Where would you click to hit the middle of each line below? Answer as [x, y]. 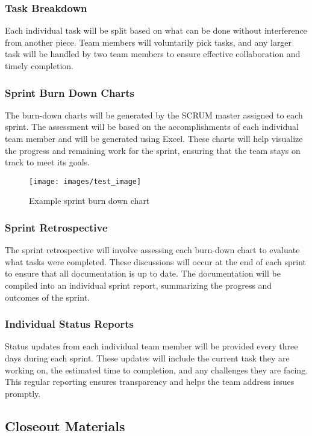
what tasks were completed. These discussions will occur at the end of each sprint [155, 261]
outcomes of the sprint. [47, 297]
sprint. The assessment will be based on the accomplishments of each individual [152, 127]
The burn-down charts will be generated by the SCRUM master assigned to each [154, 115]
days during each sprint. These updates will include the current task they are [147, 358]
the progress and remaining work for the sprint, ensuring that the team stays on [153, 150]
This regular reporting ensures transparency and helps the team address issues [150, 382]
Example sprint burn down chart [89, 201]
